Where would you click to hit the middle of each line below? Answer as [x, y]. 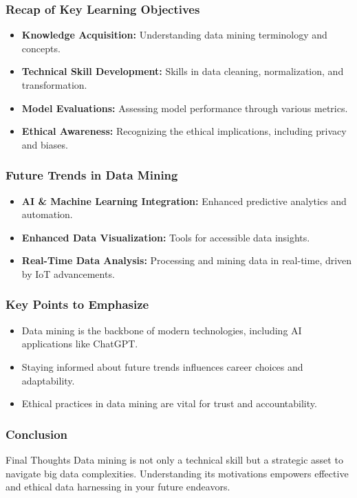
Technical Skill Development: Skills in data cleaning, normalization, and [183, 71]
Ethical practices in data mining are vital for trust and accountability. [169, 403]
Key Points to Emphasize [77, 304]
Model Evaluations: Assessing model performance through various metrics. [185, 108]
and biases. [45, 144]
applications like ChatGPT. [80, 344]
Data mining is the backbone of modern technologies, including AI [162, 330]
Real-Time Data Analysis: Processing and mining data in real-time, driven [187, 260]
